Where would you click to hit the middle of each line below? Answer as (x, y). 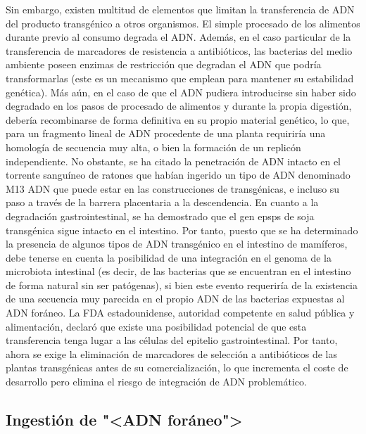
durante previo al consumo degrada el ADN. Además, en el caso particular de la (178, 37)
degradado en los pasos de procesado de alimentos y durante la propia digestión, (179, 106)
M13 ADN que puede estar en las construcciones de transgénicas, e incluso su (173, 188)
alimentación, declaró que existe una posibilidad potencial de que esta (156, 326)
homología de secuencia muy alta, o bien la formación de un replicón (153, 147)
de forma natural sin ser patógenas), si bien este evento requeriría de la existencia (182, 285)
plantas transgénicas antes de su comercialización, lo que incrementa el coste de (177, 368)
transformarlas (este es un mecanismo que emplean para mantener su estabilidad (180, 78)
